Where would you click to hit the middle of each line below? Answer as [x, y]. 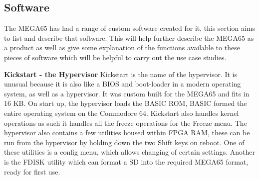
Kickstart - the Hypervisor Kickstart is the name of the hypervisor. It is [121, 74]
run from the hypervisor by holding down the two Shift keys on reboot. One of [124, 142]
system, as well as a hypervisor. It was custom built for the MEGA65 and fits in [127, 93]
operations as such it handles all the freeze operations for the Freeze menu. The [126, 123]
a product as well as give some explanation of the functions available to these [122, 47]
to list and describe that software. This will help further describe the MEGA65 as [129, 38]
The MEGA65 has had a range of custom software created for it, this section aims [129, 28]
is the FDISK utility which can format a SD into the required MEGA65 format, [126, 161]
